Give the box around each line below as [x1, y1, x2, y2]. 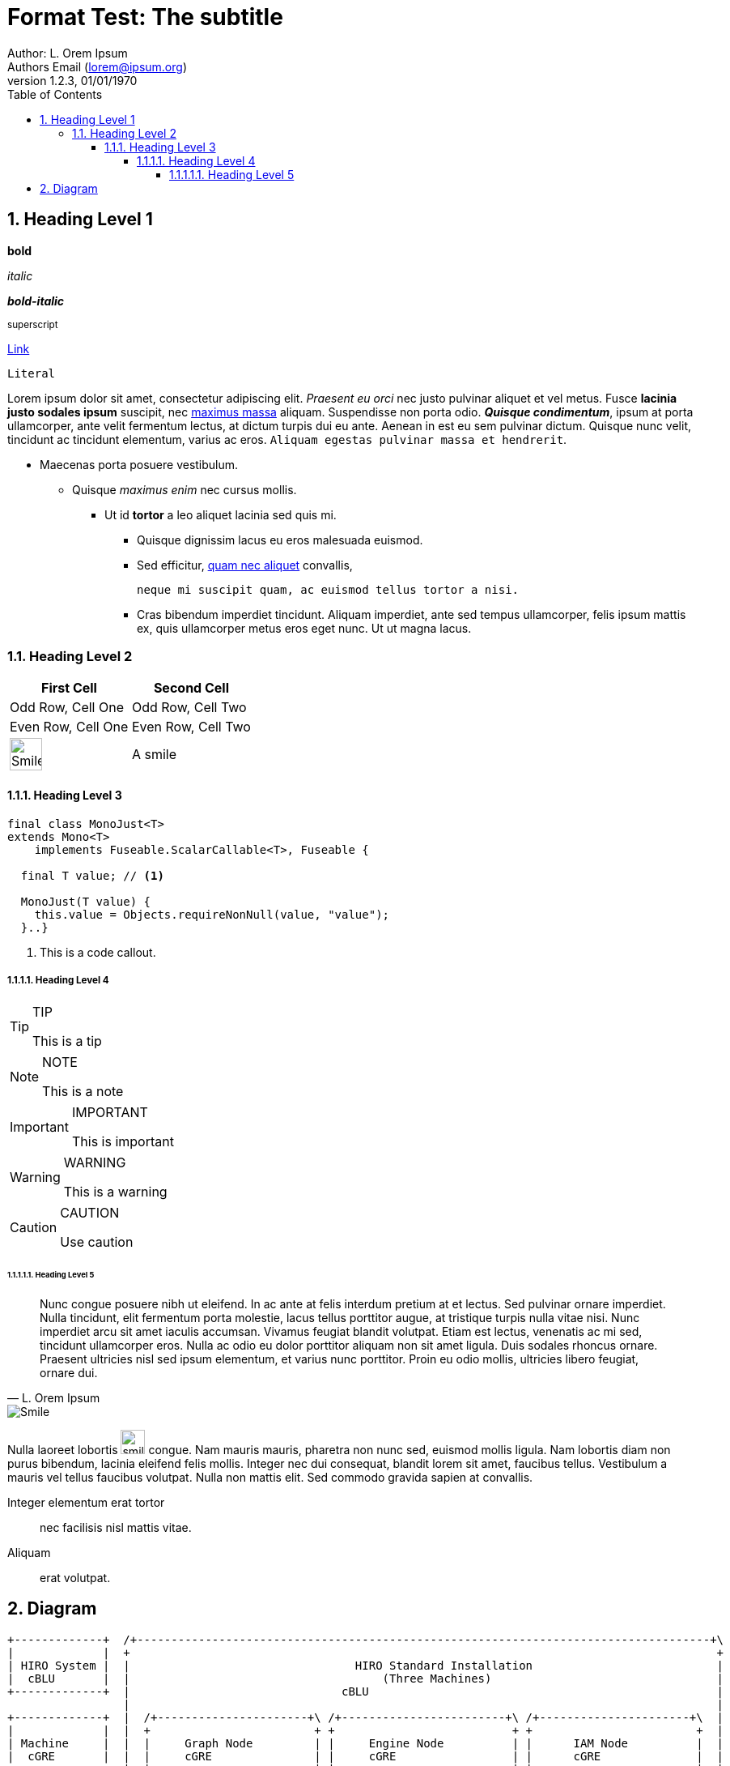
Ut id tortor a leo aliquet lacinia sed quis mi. [104, 507, 337, 522]
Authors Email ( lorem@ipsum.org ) [7, 59, 187, 74]
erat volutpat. [40, 1571, 111, 1585]
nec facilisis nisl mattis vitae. [40, 1521, 192, 1535]
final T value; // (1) [20, 868, 164, 882]
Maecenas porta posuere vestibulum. [40, 457, 239, 471]
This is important [71, 1133, 174, 1150]
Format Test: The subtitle [7, 3, 283, 31]
